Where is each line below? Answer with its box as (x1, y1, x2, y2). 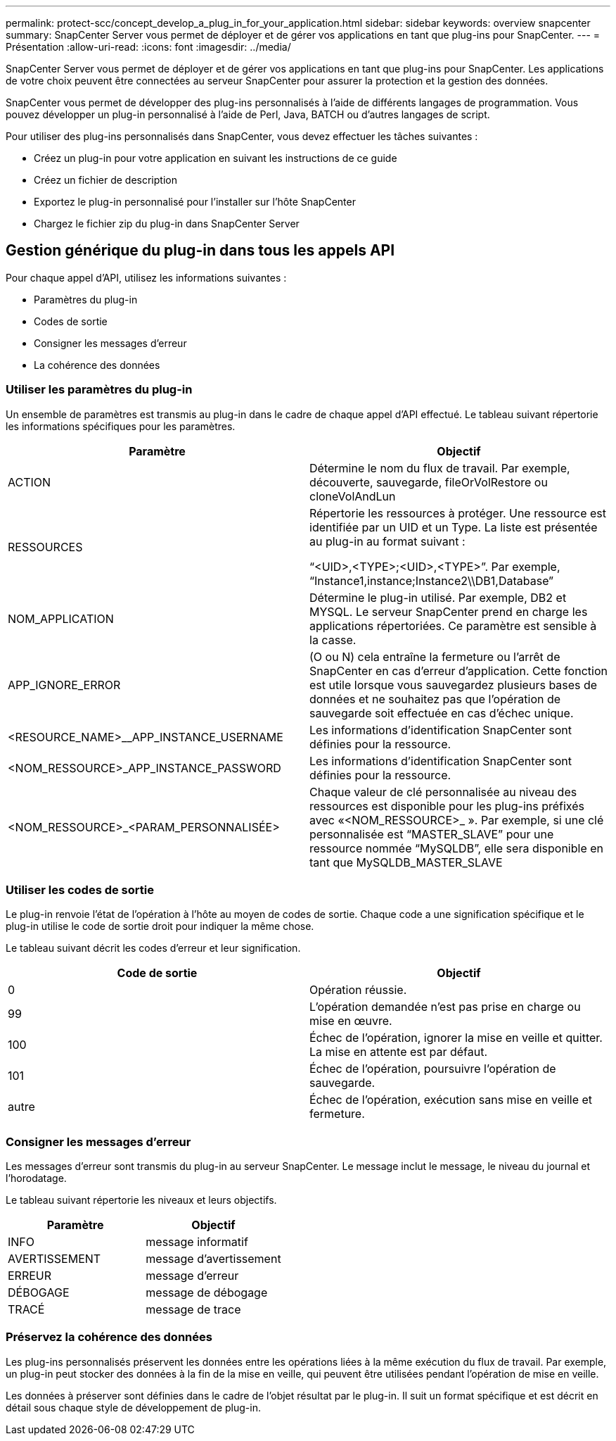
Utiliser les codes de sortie (6, 882, 154, 897)
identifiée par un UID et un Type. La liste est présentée (309, 520, 598, 534)
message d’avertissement (146, 1252, 281, 1266)
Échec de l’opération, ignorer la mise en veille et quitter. (309, 1031, 603, 1045)
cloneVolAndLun (309, 489, 396, 503)
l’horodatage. (6, 1172, 67, 1185)
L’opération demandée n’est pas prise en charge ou (309, 1000, 581, 1014)
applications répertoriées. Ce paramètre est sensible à (309, 618, 597, 633)
